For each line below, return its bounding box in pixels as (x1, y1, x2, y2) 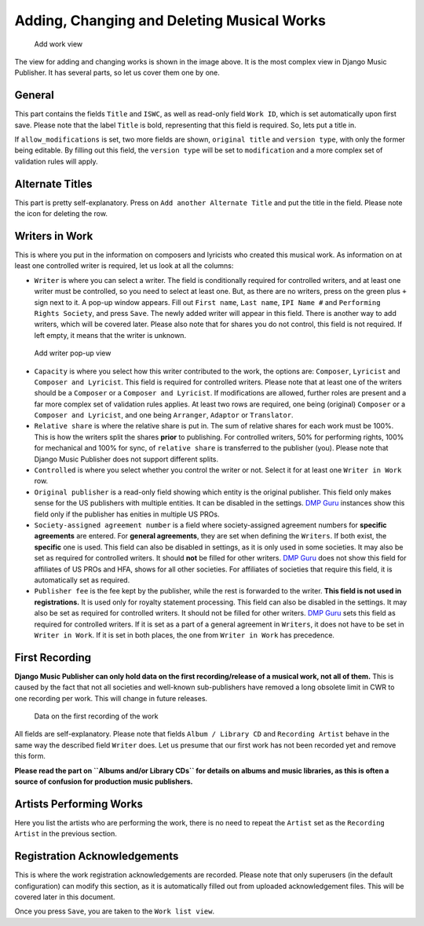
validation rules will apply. (14, 156, 98, 166)
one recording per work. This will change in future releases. (14, 693, 208, 703)
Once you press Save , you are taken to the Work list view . (14, 906, 215, 916)
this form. (14, 751, 46, 761)
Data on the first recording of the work (34, 711, 159, 721)
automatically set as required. (34, 575, 130, 585)
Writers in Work (14, 229, 93, 243)
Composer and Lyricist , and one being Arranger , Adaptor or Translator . (34, 410, 294, 420)
